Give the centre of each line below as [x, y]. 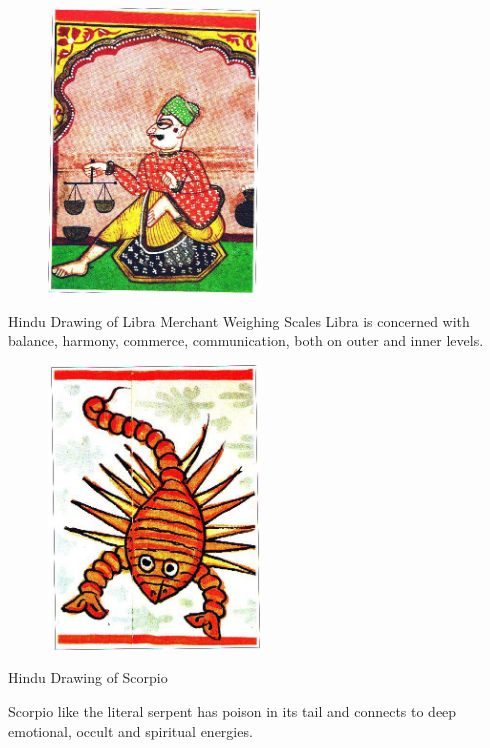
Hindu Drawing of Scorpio [88, 677]
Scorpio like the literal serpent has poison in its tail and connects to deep [232, 711]
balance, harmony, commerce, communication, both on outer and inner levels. [246, 340]
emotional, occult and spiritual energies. [130, 730]
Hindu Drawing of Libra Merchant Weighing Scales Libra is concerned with [239, 320]
